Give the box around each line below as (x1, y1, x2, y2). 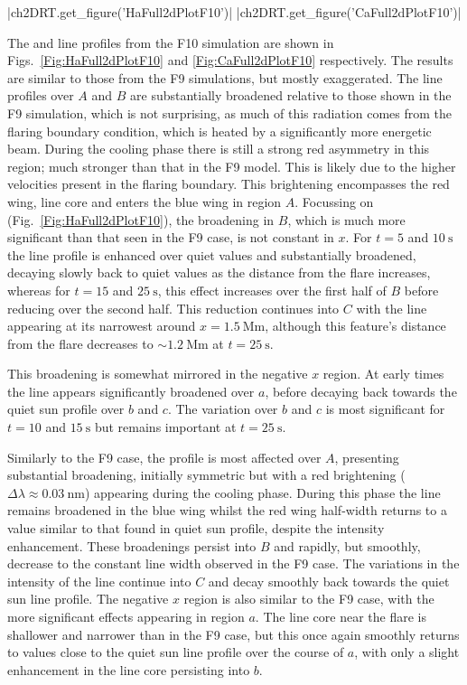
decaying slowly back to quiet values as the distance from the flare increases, (7, 263, 431, 282)
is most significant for (325, 399, 445, 418)
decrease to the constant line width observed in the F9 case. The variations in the (7, 554, 460, 573)
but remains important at (94, 418, 237, 436)
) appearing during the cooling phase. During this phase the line (84, 483, 441, 502)
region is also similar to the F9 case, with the (183, 589, 434, 608)
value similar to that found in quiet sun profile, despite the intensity (7, 519, 385, 538)
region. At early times (322, 364, 444, 383)
